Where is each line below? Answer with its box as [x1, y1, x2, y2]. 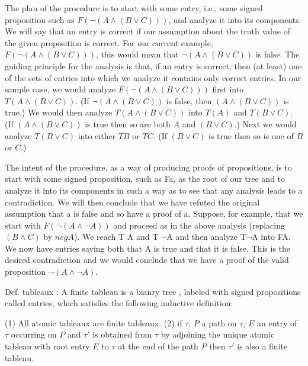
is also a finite [237, 340, 288, 352]
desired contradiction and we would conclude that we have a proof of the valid [5, 253, 289, 266]
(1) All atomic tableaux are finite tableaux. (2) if [5, 316, 182, 329]
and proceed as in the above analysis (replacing [113, 219, 285, 231]
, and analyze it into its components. [168, 13, 301, 25]
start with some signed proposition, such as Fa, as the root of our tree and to [5, 172, 285, 185]
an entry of [257, 316, 297, 329]
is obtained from [92, 328, 152, 341]
